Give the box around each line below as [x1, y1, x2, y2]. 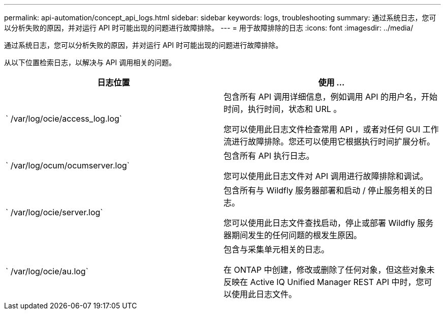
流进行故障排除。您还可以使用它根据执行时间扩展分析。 [224, 136, 435, 147]
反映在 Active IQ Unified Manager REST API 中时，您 [224, 277, 424, 287]
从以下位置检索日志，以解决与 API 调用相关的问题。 [4, 58, 176, 67]
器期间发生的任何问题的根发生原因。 [224, 230, 362, 240]
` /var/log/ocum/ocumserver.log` [6, 160, 130, 170]
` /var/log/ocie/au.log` [6, 266, 88, 276]
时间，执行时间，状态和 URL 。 [224, 104, 342, 114]
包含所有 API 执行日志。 [224, 151, 314, 161]
